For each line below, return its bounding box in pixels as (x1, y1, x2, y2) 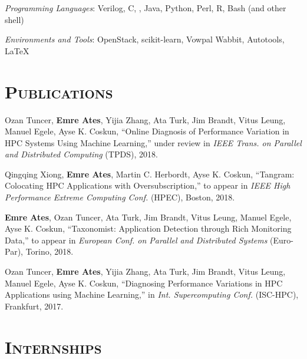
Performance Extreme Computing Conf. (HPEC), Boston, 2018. (5, 191, 235, 203)
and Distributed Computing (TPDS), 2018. (5, 148, 158, 160)
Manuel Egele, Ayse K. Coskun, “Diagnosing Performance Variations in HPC (5, 276, 283, 289)
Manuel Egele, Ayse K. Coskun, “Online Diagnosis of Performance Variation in (5, 125, 289, 137)
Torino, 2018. (25, 245, 74, 258)
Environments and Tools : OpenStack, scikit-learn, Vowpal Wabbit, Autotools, (5, 33, 285, 45)
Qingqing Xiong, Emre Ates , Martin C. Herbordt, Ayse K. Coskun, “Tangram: (5, 167, 295, 180)
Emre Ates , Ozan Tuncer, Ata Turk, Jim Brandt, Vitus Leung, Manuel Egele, (5, 210, 292, 223)
